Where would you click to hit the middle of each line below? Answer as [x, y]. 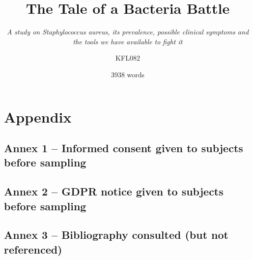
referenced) [33, 249]
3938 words [128, 74]
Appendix [38, 116]
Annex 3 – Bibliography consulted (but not [116, 235]
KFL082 [128, 58]
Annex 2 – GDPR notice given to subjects [114, 191]
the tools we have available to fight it [128, 41]
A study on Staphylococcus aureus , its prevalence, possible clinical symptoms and [128, 32]
